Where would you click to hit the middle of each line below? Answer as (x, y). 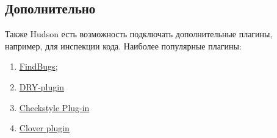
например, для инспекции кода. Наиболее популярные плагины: (123, 45)
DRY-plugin (41, 86)
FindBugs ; (38, 66)
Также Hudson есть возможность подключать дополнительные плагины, (139, 34)
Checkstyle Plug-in (54, 107)
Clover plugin (44, 128)
